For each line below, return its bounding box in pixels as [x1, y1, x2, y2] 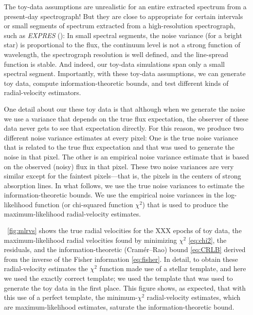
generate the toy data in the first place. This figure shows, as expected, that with [4, 282, 246, 293]
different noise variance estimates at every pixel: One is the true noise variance [4, 132, 238, 142]
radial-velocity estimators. [4, 87, 81, 98]
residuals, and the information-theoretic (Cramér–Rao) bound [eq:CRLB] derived [4, 244, 246, 255]
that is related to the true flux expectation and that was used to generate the [4, 142, 235, 152]
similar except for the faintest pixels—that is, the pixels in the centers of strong [4, 171, 241, 181]
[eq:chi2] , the [188, 235, 227, 245]
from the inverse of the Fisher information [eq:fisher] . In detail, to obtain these [4, 254, 238, 264]
